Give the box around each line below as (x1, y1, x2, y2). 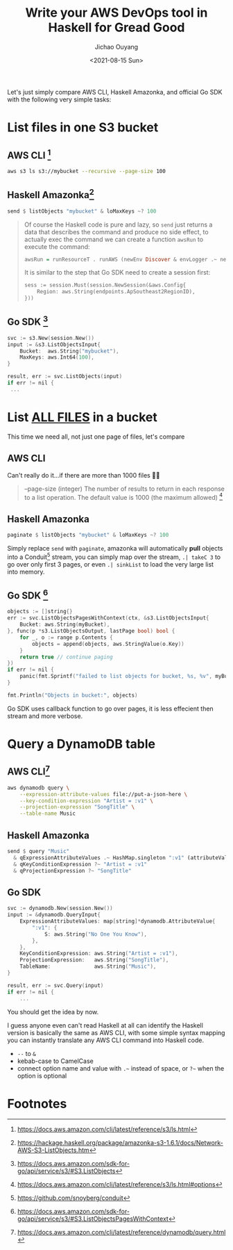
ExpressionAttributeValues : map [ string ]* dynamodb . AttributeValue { (19, 918, 216, 925)
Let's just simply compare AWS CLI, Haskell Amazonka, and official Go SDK (7, 88, 223, 96)
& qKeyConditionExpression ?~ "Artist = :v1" (13, 861, 148, 868)
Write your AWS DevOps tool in (25, 5, 208, 21)
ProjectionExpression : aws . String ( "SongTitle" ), (19, 957, 169, 964)
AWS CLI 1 (7, 147, 51, 161)
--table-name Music (19, 810, 76, 818)
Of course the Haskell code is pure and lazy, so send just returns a (24, 220, 213, 229)
